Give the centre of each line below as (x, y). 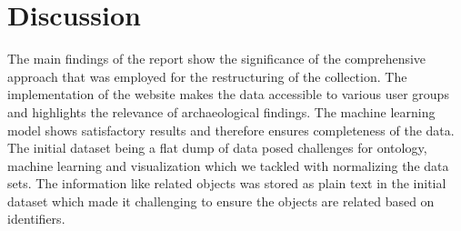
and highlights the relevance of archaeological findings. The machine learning (221, 111)
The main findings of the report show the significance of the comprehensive (217, 59)
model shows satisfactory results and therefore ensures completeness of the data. (231, 130)
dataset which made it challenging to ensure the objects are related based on (221, 201)
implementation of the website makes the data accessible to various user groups (228, 94)
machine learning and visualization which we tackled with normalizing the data (228, 165)
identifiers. (36, 219)
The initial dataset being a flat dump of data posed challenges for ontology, (217, 148)
